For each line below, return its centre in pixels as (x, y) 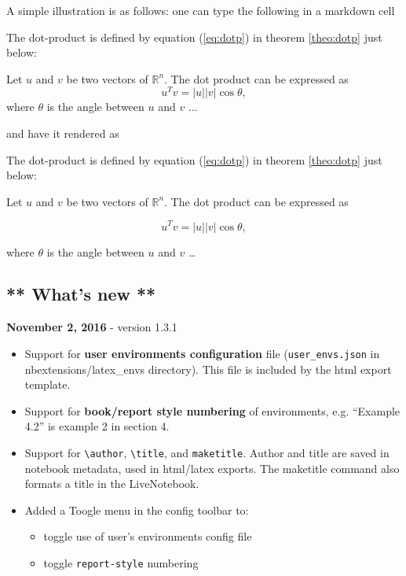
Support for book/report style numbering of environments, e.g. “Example (212, 410)
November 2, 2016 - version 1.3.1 (92, 327)
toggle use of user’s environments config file (148, 536)
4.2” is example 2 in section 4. (97, 426)
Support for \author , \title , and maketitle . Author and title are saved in (207, 452)
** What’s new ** (81, 294)
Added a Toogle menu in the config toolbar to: (137, 510)
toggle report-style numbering (121, 562)
